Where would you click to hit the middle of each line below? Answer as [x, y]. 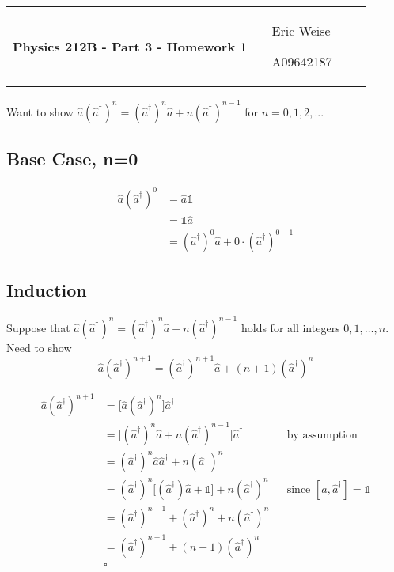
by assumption [322, 435]
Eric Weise [301, 30]
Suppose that [38, 327]
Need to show [39, 347]
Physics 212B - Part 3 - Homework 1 [130, 46]
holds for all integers [290, 327]
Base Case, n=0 [72, 158]
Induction [47, 290]
